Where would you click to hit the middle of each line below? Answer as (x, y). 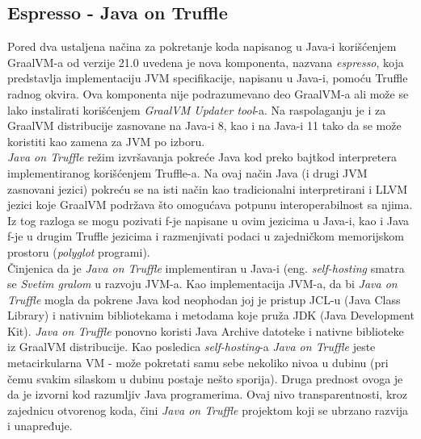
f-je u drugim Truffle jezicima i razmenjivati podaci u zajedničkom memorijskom (206, 236)
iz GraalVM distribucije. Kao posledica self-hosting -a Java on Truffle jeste (192, 347)
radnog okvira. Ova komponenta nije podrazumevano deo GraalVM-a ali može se (208, 93)
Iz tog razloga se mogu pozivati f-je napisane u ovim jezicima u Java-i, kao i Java (208, 220)
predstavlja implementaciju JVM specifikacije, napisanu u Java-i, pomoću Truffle (208, 78)
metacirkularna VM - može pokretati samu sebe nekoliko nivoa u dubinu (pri (198, 363)
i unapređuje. (40, 426)
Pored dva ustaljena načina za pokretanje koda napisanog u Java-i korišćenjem (202, 46)
